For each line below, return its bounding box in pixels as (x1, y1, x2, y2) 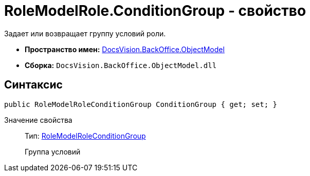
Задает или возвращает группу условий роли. (4, 29, 166, 38)
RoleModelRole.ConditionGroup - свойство (4, 2, 306, 19)
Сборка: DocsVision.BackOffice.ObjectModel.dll (25, 60, 217, 70)
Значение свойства (4, 115, 72, 124)
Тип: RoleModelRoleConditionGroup (25, 131, 146, 140)
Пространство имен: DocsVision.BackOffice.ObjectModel (25, 45, 225, 54)
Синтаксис (4, 78, 63, 92)
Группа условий (25, 147, 81, 156)
